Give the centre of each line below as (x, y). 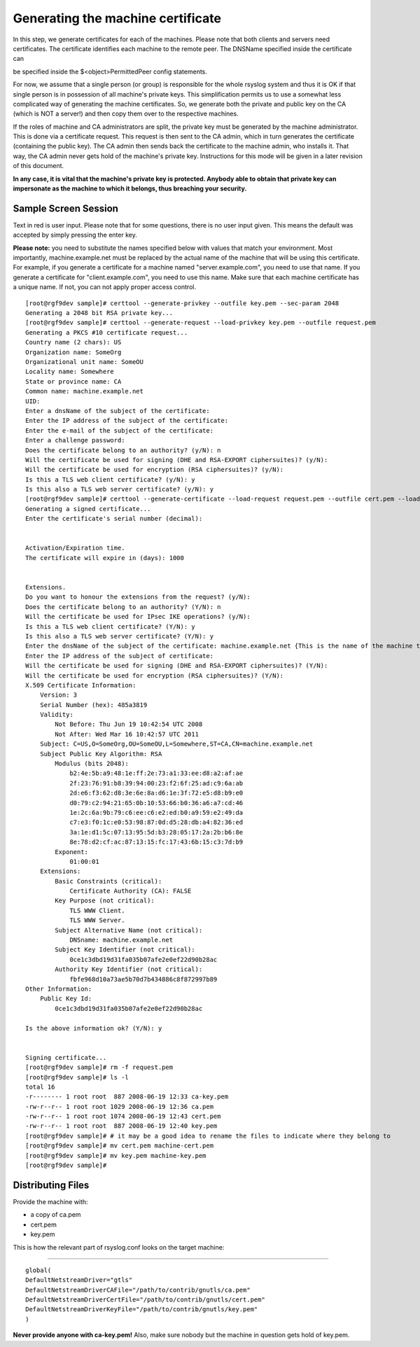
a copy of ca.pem (56, 1215)
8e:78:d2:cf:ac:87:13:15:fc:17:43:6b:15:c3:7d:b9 (156, 842)
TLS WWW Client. (97, 910)
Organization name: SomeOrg (73, 352)
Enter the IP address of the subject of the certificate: (127, 421)
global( (38, 1270)
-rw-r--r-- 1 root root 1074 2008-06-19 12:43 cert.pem (123, 1116)
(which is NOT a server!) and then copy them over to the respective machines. (126, 114)
